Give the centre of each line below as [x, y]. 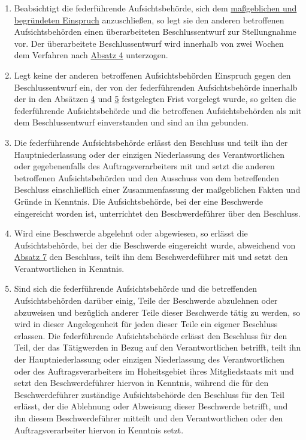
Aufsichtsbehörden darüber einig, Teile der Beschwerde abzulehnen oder [146, 300]
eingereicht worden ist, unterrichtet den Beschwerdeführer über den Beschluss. [157, 213]
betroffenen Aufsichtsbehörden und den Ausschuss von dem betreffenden [147, 177]
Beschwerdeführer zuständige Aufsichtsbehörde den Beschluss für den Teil [149, 394]
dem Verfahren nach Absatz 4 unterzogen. [91, 55]
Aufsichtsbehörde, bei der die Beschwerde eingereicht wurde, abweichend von [155, 245]
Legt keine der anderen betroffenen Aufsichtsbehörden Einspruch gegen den [152, 75]
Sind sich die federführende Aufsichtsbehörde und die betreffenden [136, 288]
